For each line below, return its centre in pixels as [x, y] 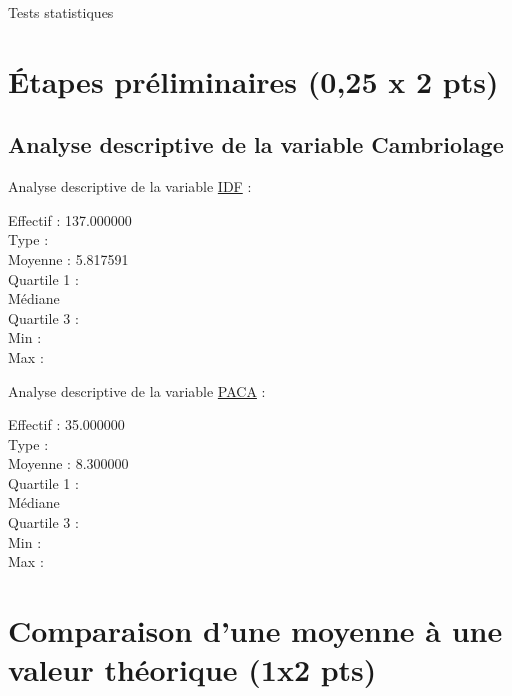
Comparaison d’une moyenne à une [255, 630]
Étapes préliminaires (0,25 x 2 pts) [253, 80]
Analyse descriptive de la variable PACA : [137, 390]
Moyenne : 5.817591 [68, 258]
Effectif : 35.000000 [66, 424]
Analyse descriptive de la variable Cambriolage [256, 144]
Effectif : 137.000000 [70, 219]
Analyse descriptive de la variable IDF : [130, 186]
